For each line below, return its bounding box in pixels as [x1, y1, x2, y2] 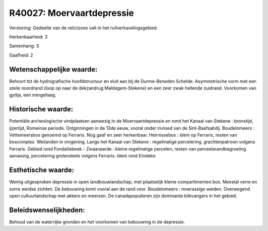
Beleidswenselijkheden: [9, 206, 85, 214]
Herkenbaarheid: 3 [9, 34, 48, 40]
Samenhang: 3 [9, 43, 39, 49]
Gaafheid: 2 [9, 52, 33, 58]
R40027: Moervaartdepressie [9, 7, 134, 18]
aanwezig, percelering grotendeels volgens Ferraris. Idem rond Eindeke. [9, 153, 157, 159]
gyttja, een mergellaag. [9, 92, 57, 98]
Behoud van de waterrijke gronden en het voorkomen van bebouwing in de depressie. [9, 219, 185, 225]
